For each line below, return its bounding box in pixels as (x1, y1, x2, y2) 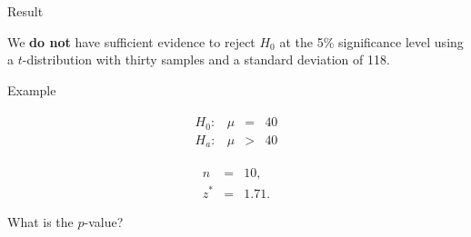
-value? (84, 212, 124, 231)
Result (7, 2, 44, 20)
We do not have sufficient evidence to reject (7, 32, 256, 51)
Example (7, 80, 56, 99)
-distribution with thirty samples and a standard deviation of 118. (22, 50, 390, 69)
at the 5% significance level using (279, 32, 464, 51)
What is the (7, 212, 74, 231)
